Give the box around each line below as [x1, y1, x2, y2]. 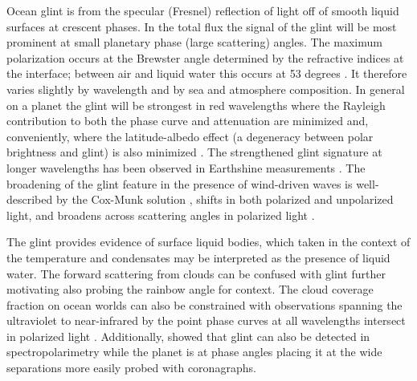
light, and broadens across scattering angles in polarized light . [6, 206, 315, 223]
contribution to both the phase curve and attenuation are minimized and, [6, 112, 369, 129]
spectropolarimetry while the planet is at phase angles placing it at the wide [6, 343, 382, 360]
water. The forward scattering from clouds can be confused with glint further [6, 265, 386, 282]
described [6, 191, 53, 208]
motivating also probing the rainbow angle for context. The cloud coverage [6, 281, 374, 298]
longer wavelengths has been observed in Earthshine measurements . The [6, 159, 366, 176]
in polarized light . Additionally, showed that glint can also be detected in [6, 327, 370, 344]
